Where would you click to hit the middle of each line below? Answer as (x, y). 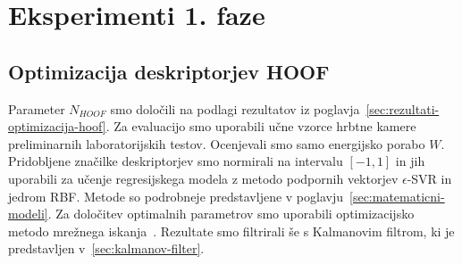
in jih (410, 161)
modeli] (28, 214)
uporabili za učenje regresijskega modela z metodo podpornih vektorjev (203, 178)
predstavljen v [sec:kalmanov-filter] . (106, 248)
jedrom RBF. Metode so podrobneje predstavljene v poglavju (176, 196)
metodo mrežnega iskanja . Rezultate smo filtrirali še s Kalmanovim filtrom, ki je (231, 231)
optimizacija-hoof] (57, 126)
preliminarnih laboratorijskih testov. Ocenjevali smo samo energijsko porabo (217, 143)
